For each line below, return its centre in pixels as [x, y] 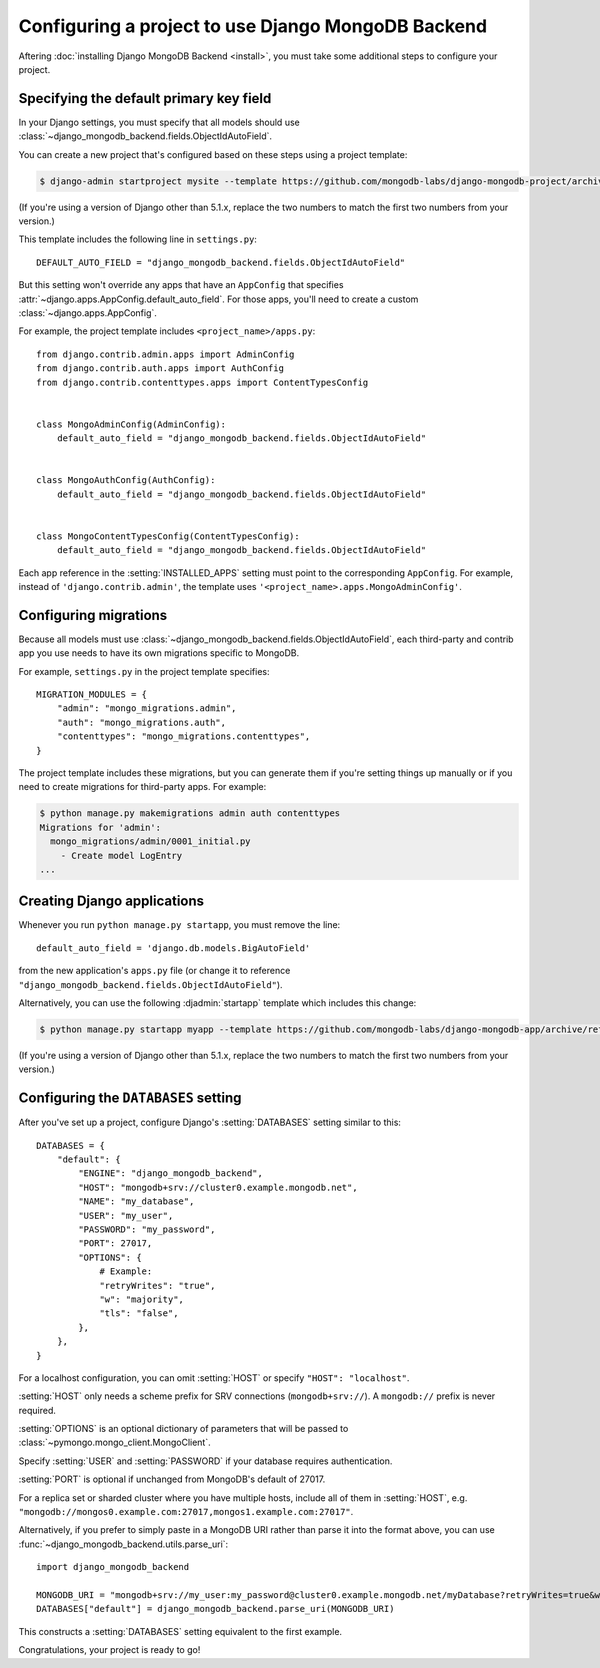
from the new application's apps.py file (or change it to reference [154, 971]
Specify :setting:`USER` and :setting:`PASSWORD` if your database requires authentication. [205, 1461]
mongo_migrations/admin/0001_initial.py [150, 841]
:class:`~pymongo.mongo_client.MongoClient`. [114, 1442]
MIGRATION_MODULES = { [92, 694]
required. [37, 1410]
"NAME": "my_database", [136, 1201]
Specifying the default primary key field [145, 98]
